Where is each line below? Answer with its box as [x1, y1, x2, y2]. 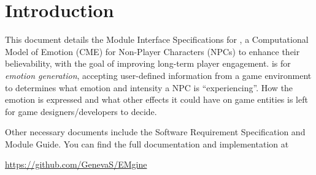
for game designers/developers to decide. [5, 105, 157, 117]
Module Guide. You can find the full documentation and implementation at [5, 137, 289, 150]
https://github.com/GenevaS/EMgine [5, 158, 147, 171]
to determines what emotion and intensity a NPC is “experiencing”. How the [5, 81, 293, 94]
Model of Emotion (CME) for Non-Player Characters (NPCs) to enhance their [5, 45, 300, 58]
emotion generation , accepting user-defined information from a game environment [5, 69, 312, 81]
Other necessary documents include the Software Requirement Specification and [5, 125, 306, 138]
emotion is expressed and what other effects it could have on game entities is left [5, 93, 308, 106]
